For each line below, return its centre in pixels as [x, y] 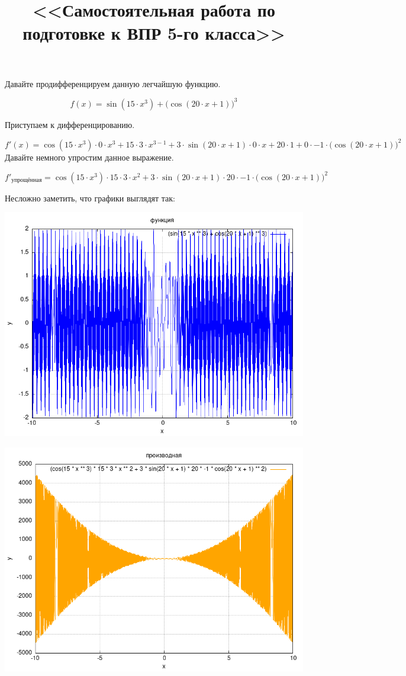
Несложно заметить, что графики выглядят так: [90, 198]
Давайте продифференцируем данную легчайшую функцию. [113, 83]
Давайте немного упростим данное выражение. [89, 157]
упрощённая [27, 180]
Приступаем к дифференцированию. [70, 124]
